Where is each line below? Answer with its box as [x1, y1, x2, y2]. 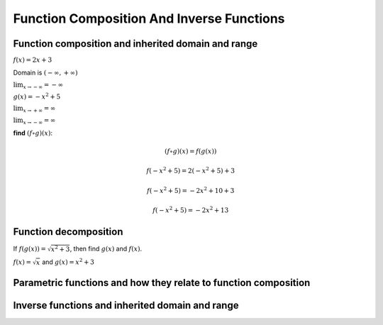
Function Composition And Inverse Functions [13, 11, 285, 26]
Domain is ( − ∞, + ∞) [13, 68, 78, 77]
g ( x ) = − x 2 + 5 [13, 92, 61, 101]
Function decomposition [13, 226, 123, 238]
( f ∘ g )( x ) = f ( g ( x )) [164, 148, 217, 155]
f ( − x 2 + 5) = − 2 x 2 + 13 [152, 205, 229, 214]
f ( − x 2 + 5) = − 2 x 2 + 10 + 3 [146, 185, 235, 194]
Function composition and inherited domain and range [13, 38, 258, 50]
